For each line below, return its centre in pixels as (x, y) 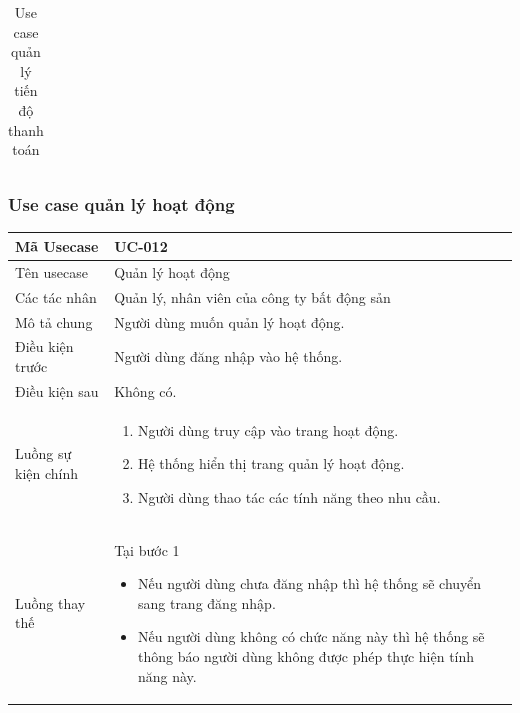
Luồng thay (50, 602)
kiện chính (47, 473)
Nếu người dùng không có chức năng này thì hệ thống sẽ (311, 636)
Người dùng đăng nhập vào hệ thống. (228, 356)
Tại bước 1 (147, 549)
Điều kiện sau (57, 390)
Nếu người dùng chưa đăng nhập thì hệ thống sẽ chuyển (309, 583)
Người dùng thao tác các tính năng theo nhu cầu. (289, 496)
